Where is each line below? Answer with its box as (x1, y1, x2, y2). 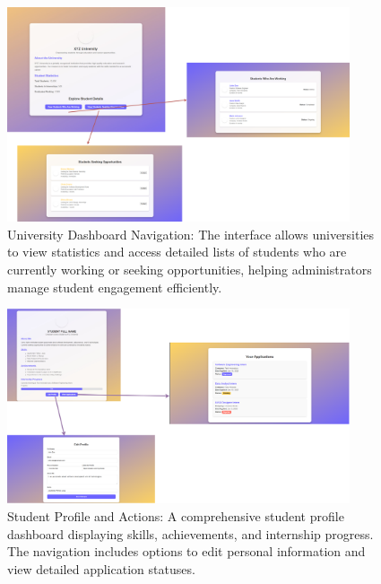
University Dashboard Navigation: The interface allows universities (7, 224, 375, 243)
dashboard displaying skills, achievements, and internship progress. (7, 524, 374, 543)
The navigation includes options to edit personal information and (7, 542, 366, 561)
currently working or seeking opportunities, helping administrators (7, 260, 372, 279)
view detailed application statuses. (7, 559, 195, 578)
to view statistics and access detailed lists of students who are (7, 242, 347, 261)
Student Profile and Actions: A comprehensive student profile (7, 507, 344, 526)
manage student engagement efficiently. (7, 277, 222, 296)
